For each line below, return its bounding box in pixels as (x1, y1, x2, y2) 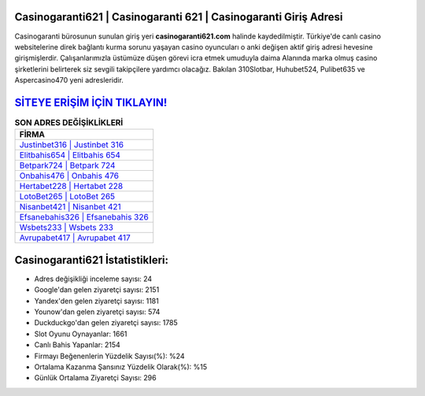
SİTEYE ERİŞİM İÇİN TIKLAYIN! (14, 95, 168, 109)
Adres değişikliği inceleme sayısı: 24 (34, 274, 153, 283)
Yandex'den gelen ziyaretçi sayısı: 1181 (34, 296, 159, 305)
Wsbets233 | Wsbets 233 (19, 222, 114, 233)
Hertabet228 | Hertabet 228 (19, 181, 124, 192)
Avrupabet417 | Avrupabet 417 (19, 232, 131, 243)
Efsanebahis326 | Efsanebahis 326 (19, 212, 149, 223)
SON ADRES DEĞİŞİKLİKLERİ (14, 117, 124, 128)
